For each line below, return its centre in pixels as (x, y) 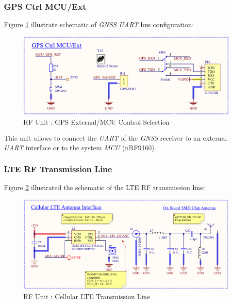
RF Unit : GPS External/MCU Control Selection (97, 121)
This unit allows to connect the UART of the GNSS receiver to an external (116, 138)
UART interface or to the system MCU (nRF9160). (80, 147)
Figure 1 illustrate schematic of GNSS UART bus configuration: (99, 24)
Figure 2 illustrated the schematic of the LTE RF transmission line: (105, 187)
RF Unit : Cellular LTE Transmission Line (87, 296)
